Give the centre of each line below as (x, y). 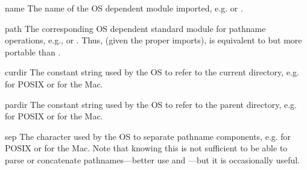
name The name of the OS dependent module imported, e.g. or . (124, 8)
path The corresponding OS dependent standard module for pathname (135, 28)
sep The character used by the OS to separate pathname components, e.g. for (148, 136)
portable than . (33, 52)
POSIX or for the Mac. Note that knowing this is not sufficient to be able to (146, 148)
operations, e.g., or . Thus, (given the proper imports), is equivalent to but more (153, 40)
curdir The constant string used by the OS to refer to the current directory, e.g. (152, 72)
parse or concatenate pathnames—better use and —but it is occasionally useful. (153, 159)
